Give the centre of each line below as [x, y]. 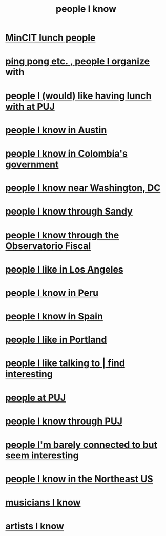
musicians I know [43, 502]
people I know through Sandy [69, 212]
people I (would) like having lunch [78, 96]
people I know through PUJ [64, 421]
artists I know [35, 526]
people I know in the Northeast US [79, 479]
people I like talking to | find [65, 363]
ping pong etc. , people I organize [78, 61]
